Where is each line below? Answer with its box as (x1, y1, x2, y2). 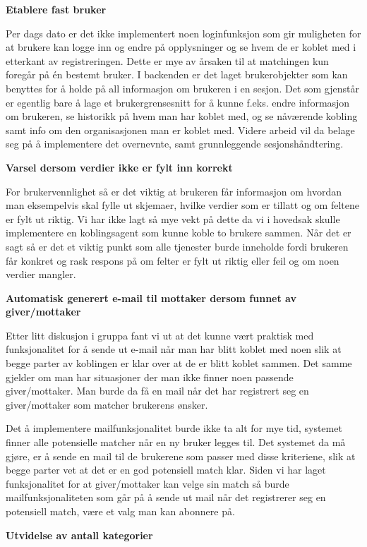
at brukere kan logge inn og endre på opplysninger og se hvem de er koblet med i (6, 40, 356, 54)
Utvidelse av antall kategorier (6, 527, 153, 542)
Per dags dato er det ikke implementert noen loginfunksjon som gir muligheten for (6, 25, 361, 40)
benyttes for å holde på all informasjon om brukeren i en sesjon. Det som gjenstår (6, 80, 359, 95)
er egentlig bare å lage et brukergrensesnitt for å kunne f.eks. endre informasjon (6, 95, 350, 109)
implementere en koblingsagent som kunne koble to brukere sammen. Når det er (6, 225, 351, 240)
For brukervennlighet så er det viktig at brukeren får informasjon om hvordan (6, 184, 342, 198)
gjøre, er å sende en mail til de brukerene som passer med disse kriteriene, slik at (6, 448, 356, 463)
